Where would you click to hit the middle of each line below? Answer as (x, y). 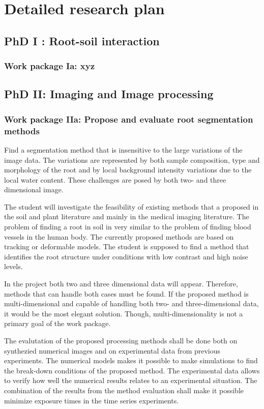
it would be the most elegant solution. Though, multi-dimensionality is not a (124, 313)
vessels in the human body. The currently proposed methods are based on (119, 236)
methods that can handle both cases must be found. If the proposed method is (126, 293)
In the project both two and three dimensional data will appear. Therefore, (121, 284)
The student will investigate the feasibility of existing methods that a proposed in (131, 206)
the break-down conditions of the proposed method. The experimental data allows (132, 370)
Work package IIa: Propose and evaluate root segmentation (129, 119)
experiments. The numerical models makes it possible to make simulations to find (131, 360)
